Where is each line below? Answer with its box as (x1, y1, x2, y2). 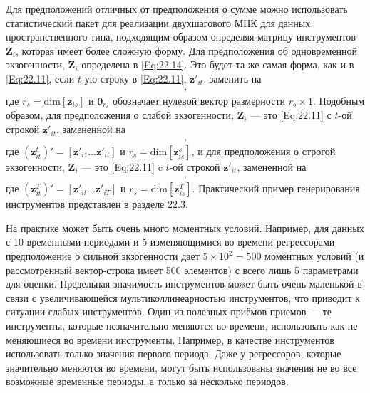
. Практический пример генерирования (192, 181, 360, 196)
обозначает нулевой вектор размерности (112, 93, 286, 108)
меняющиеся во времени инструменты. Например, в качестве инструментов (6, 332, 334, 347)
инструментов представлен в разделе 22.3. (6, 197, 188, 211)
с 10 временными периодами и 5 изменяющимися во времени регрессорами (6, 234, 335, 249)
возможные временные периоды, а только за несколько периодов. (6, 374, 289, 389)
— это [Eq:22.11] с (250, 108, 332, 122)
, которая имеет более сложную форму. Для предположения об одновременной (16, 43, 358, 58)
